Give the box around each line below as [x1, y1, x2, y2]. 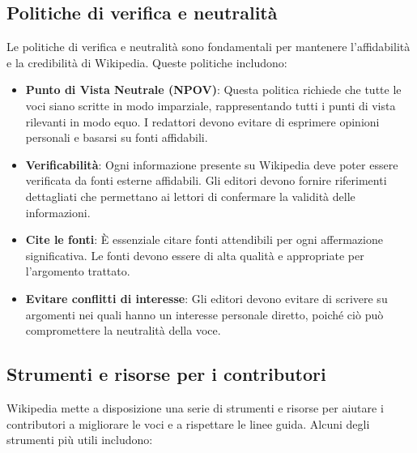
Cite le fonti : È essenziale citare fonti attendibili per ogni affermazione [25, 231, 383, 248]
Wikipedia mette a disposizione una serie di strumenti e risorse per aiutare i [6, 399, 384, 416]
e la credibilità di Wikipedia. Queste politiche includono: [6, 53, 287, 71]
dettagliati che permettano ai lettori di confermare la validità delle [25, 187, 355, 204]
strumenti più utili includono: [6, 431, 153, 448]
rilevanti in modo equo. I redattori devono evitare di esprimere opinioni [25, 113, 380, 130]
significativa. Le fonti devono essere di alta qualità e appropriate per [25, 246, 364, 263]
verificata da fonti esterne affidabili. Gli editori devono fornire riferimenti [25, 172, 387, 189]
